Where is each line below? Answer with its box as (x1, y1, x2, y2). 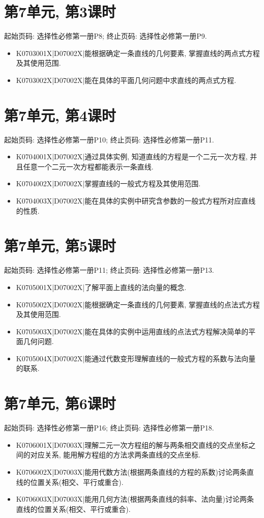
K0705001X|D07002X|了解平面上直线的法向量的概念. (16, 281, 187, 292)
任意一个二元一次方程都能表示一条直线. (23, 161, 154, 171)
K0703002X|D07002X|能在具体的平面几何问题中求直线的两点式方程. (16, 74, 237, 85)
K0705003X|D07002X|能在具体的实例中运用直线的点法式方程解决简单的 (16, 326, 249, 336)
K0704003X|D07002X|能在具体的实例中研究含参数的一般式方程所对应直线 (16, 195, 256, 206)
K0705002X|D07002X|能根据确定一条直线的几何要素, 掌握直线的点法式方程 (16, 299, 260, 309)
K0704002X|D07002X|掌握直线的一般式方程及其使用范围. (16, 178, 201, 189)
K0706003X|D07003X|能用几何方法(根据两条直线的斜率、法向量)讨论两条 (16, 494, 254, 504)
